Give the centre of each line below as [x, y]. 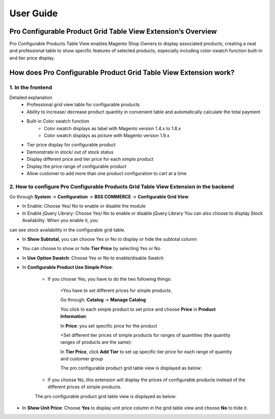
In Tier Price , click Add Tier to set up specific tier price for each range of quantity [146, 352]
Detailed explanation [31, 97]
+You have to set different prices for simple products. [116, 290]
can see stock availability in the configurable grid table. [67, 230]
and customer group [82, 359]
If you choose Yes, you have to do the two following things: [109, 279]
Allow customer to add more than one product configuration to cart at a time [107, 173]
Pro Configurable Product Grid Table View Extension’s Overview [113, 31]
